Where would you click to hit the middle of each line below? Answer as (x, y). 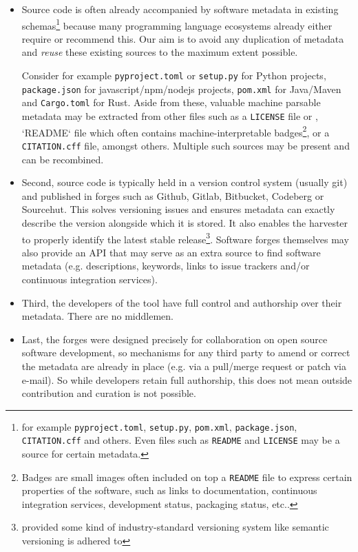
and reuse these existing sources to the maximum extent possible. (160, 52)
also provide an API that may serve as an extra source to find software (171, 252)
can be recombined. (63, 159)
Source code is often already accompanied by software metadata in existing (180, 9)
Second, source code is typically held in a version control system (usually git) (185, 182)
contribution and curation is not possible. (109, 393)
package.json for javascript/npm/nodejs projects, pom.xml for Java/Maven (181, 89)
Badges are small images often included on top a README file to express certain (187, 477)
